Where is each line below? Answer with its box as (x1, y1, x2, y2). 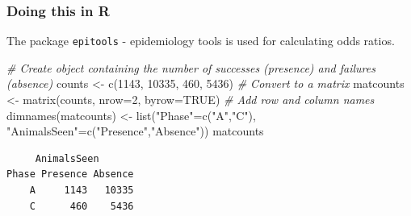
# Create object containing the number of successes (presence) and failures (6, 59, 375, 76)
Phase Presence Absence (6, 168, 134, 181)
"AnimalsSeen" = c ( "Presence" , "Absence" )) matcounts (6, 123, 264, 139)
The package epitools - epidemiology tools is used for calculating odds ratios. (6, 32, 395, 49)
